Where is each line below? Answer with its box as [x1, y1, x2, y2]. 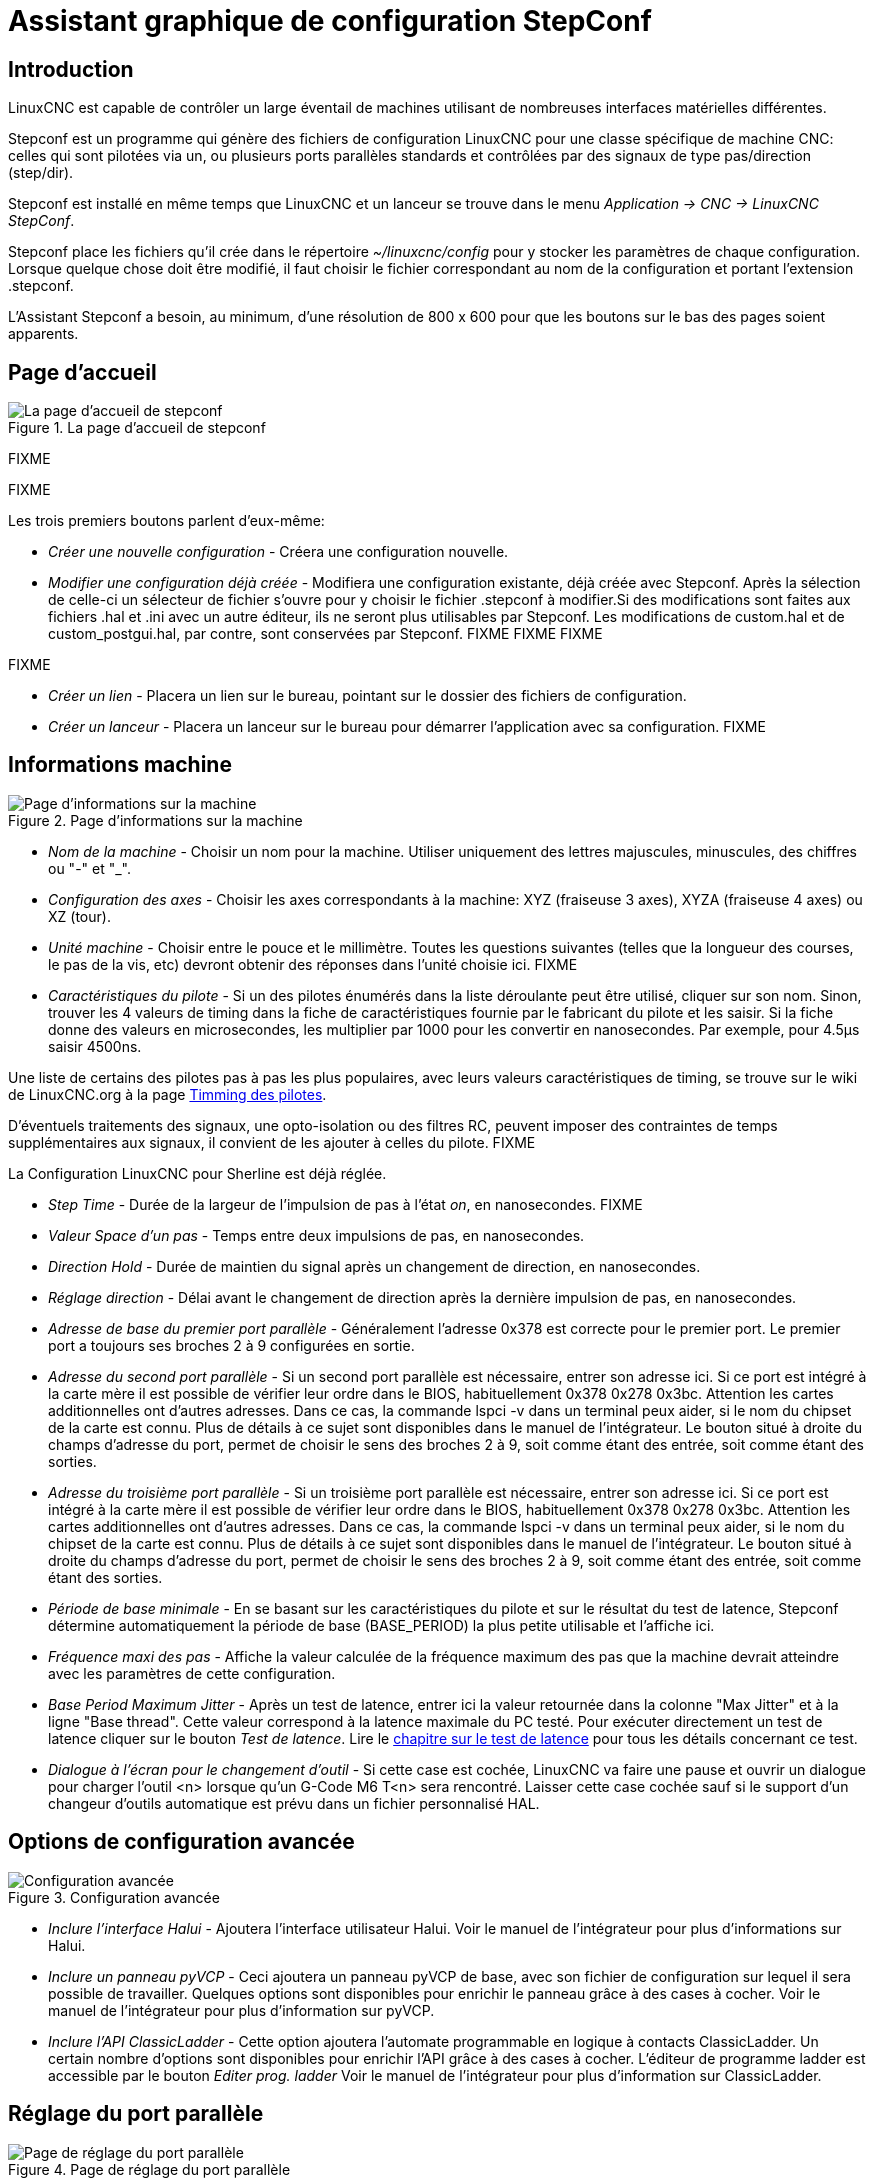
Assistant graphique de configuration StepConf [8, 4, 652, 38]
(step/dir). [8, 164, 74, 182]
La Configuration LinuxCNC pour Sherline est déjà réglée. [8, 1164, 387, 1182]
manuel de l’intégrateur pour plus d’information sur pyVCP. [48, 2001, 435, 2019]
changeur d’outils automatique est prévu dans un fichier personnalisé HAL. [48, 1794, 540, 1812]
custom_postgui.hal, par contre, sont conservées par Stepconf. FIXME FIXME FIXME [48, 625, 603, 643]
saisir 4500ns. [48, 1037, 142, 1055]
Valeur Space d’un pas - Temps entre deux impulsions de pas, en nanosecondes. [48, 1226, 585, 1244]
